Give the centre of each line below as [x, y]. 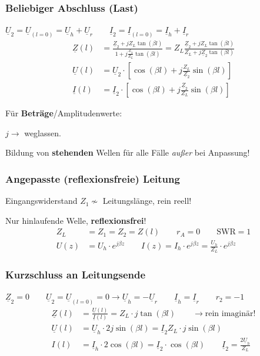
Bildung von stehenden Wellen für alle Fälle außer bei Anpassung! [128, 152]
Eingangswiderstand [41, 201]
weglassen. [43, 132]
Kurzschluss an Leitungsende [76, 275]
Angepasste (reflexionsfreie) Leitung [93, 178]
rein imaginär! [230, 313]
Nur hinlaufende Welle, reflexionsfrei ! [76, 220]
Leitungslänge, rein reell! [147, 201]
